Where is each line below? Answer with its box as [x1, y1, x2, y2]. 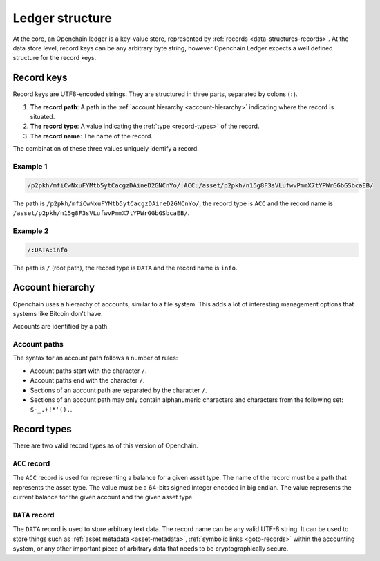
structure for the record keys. [12, 54, 97, 62]
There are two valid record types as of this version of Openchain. [12, 441, 198, 450]
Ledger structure [12, 10, 112, 26]
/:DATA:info [27, 246, 68, 254]
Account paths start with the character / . [30, 367, 147, 375]
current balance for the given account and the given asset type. [12, 493, 194, 502]
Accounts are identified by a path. [12, 322, 110, 331]
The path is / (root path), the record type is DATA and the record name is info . [12, 264, 238, 272]
